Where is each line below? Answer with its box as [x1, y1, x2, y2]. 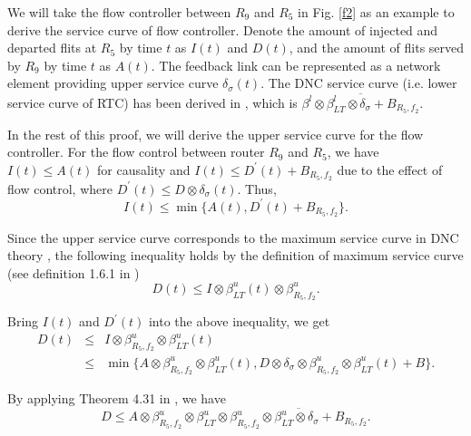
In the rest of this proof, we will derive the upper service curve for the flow [7, 124, 424, 143]
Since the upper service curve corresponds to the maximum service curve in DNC [7, 228, 459, 247]
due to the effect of [337, 160, 443, 179]
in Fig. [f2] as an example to [298, 3, 455, 21]
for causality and [97, 160, 191, 179]
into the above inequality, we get [148, 312, 330, 331]
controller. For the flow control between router [7, 142, 265, 161]
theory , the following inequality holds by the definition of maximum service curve [7, 246, 464, 265]
